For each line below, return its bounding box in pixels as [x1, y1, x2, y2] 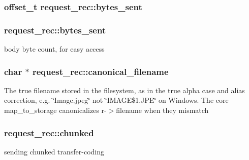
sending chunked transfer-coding [4, 146, 105, 156]
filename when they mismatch [116, 105, 209, 115]
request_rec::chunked [4, 126, 94, 139]
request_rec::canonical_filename [32, 65, 169, 77]
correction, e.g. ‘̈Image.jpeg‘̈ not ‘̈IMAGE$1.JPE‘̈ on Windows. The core [4, 95, 229, 105]
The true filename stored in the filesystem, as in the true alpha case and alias [4, 85, 245, 95]
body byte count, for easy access [4, 44, 105, 54]
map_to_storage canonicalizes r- [4, 105, 107, 115]
